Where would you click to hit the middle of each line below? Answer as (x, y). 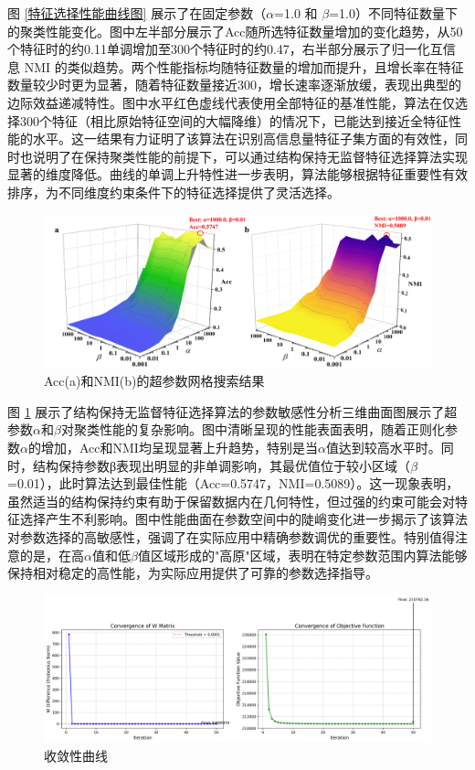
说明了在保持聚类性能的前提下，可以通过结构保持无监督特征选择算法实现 (250, 156)
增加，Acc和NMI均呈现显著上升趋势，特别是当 (179, 448)
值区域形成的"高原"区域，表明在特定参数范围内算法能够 (302, 555)
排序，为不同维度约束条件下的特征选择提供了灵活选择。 (174, 192)
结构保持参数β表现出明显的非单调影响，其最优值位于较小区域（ (222, 465)
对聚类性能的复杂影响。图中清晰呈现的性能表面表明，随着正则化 (253, 429)
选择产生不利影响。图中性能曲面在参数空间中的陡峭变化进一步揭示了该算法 (243, 519)
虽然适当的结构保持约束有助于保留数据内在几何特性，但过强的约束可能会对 (231, 501)
